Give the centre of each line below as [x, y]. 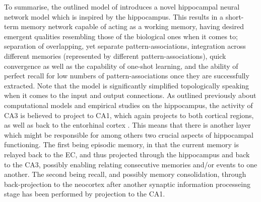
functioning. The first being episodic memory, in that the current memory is [121, 144]
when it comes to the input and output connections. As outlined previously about [130, 95]
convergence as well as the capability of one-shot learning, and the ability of [121, 66]
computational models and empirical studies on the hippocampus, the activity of [128, 105]
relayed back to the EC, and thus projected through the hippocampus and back [127, 154]
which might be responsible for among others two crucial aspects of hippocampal [129, 134]
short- [235, 16]
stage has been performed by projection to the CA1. [85, 194]
